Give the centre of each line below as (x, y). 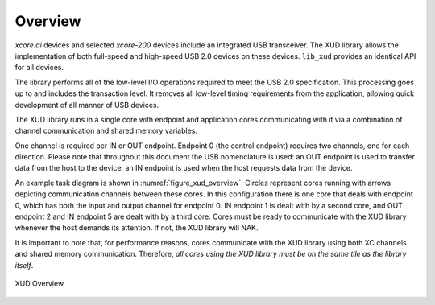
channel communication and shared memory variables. (106, 131)
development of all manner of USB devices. (87, 105)
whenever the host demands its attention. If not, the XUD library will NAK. (137, 228)
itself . (24, 265)
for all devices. (39, 68)
